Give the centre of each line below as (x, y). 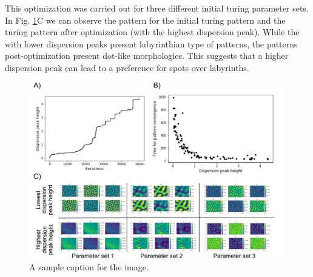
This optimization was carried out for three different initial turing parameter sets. (157, 8)
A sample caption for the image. (89, 266)
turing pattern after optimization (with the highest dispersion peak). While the (152, 32)
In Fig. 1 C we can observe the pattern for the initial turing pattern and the (145, 20)
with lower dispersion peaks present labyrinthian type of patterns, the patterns (151, 43)
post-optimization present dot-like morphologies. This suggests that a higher (147, 56)
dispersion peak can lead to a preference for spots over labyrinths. (127, 67)
